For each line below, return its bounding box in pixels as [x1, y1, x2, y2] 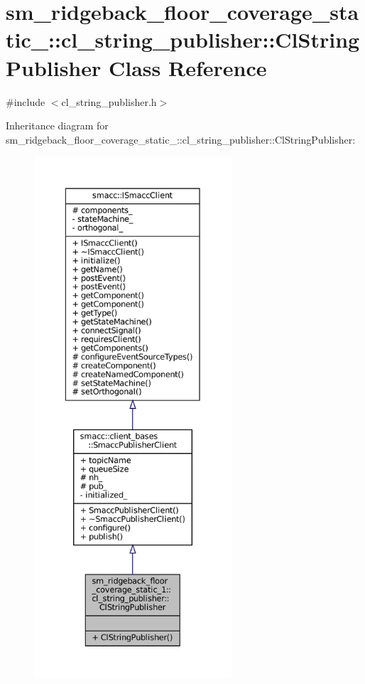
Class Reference [109, 53, 267, 82]
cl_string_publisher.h [61, 94, 157, 109]
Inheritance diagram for [6, 118, 109, 133]
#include [6, 94, 45, 109]
